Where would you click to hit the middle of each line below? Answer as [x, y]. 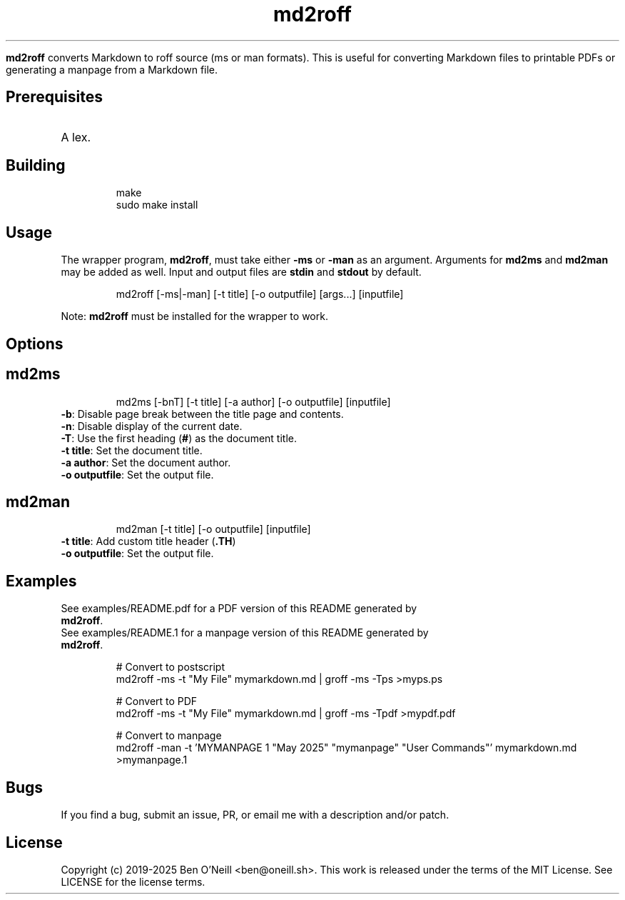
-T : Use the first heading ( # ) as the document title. [179, 438]
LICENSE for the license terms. [133, 881]
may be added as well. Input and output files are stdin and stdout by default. [241, 272]
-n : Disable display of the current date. [152, 426]
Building [36, 166]
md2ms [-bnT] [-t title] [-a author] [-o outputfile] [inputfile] [253, 401]
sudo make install [157, 205]
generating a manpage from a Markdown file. [112, 69]
